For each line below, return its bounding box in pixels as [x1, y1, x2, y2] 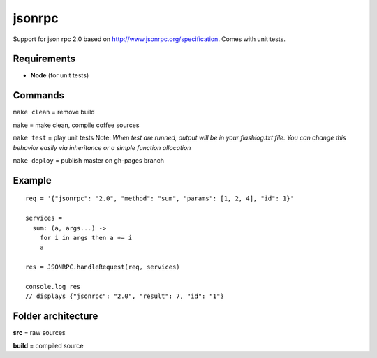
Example [13, 174, 52, 186]
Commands [13, 89, 65, 101]
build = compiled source [13, 341, 84, 350]
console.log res [25, 283, 81, 290]
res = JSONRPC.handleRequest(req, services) [25, 263, 181, 271]
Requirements [13, 53, 76, 65]
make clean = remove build [13, 108, 95, 117]
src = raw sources [13, 329, 66, 337]
